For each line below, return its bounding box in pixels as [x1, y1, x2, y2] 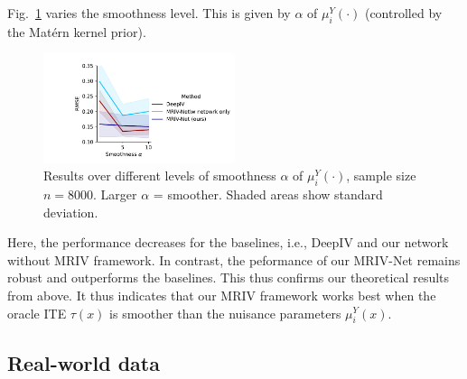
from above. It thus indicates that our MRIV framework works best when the [7, 285, 436, 304]
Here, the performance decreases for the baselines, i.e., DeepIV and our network [7, 233, 449, 252]
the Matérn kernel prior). [7, 22, 146, 41]
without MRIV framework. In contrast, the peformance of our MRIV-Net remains [7, 250, 461, 269]
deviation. [43, 202, 98, 221]
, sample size [346, 166, 416, 185]
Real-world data [7, 348, 160, 376]
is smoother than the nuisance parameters [109, 303, 341, 322]
